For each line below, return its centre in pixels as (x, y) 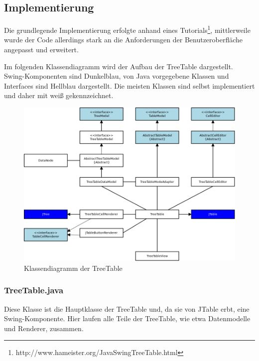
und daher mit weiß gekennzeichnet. (59, 95)
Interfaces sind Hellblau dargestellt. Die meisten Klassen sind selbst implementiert (129, 85)
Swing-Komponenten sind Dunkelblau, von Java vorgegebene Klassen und (117, 76)
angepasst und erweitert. (41, 50)
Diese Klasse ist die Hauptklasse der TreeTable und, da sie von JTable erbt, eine (127, 308)
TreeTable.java (34, 290)
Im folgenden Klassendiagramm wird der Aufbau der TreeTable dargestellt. (119, 66)
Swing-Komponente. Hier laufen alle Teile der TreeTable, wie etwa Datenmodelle (127, 318)
